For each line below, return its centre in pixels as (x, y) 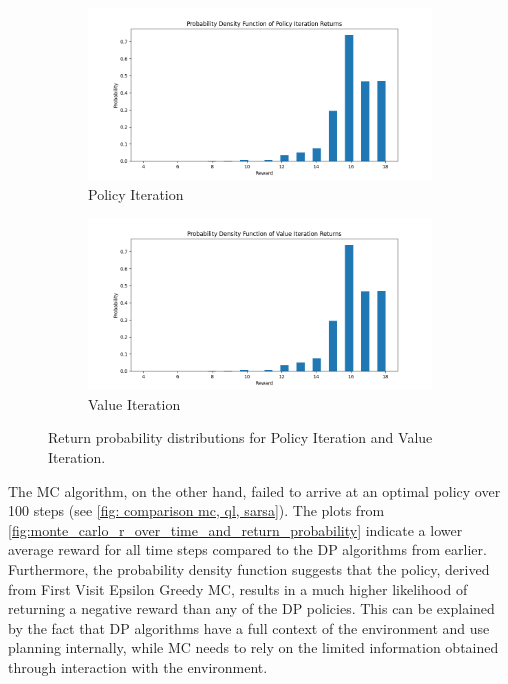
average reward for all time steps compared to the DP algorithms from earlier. (247, 549)
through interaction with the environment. (138, 666)
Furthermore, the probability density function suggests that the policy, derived (249, 568)
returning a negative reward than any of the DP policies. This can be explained (251, 608)
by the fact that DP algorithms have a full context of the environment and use (249, 627)
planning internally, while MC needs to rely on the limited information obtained (253, 647)
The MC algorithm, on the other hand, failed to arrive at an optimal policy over (254, 490)
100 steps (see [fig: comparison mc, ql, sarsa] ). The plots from (196, 510)
